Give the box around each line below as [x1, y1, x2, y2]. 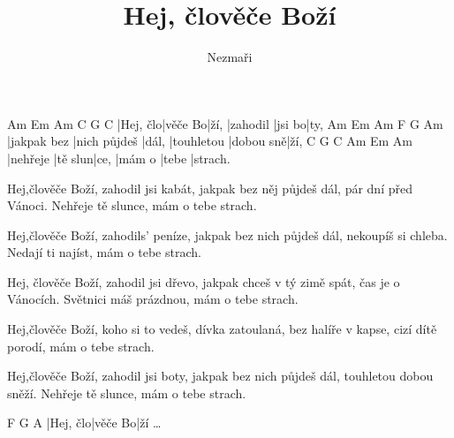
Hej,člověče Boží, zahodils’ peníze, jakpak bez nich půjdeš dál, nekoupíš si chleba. [7, 225, 448, 244]
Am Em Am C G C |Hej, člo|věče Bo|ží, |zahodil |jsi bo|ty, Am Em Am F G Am [7, 114, 443, 132]
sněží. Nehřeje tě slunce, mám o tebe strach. [7, 383, 246, 402]
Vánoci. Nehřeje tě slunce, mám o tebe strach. [7, 196, 257, 215]
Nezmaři [207, 48, 253, 66]
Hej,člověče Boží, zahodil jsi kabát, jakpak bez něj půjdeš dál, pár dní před [7, 178, 412, 197]
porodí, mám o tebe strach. [7, 336, 155, 355]
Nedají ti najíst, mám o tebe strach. [7, 243, 201, 261]
